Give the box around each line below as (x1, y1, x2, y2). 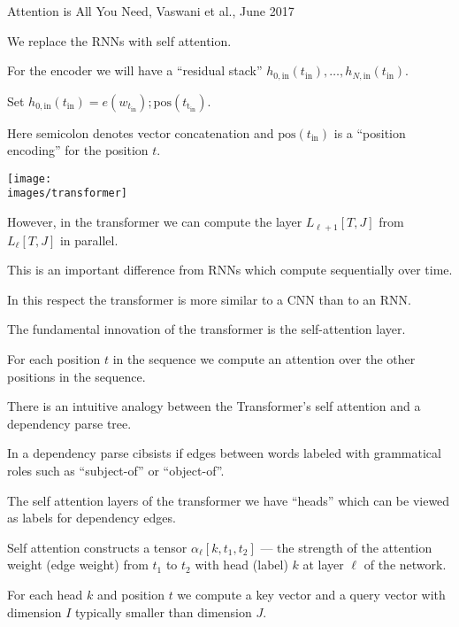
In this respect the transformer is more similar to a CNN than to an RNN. (7, 290, 411, 308)
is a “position (333, 123, 406, 142)
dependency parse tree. (7, 414, 132, 432)
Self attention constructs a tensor (7, 538, 187, 556)
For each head (7, 584, 83, 603)
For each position (7, 349, 101, 368)
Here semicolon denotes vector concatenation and (7, 123, 274, 142)
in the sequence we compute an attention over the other (112, 349, 416, 368)
